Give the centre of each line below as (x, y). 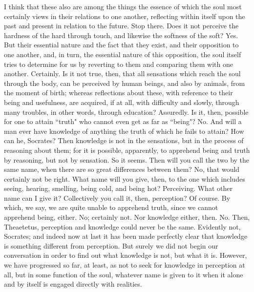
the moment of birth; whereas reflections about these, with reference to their (118, 93)
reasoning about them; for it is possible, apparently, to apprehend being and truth (127, 150)
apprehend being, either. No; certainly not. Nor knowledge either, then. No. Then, (127, 217)
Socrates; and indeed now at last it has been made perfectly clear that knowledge (126, 236)
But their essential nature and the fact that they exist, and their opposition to (121, 45)
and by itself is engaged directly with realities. (73, 284)
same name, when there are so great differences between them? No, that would (122, 169)
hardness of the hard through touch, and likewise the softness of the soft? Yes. (121, 35)
